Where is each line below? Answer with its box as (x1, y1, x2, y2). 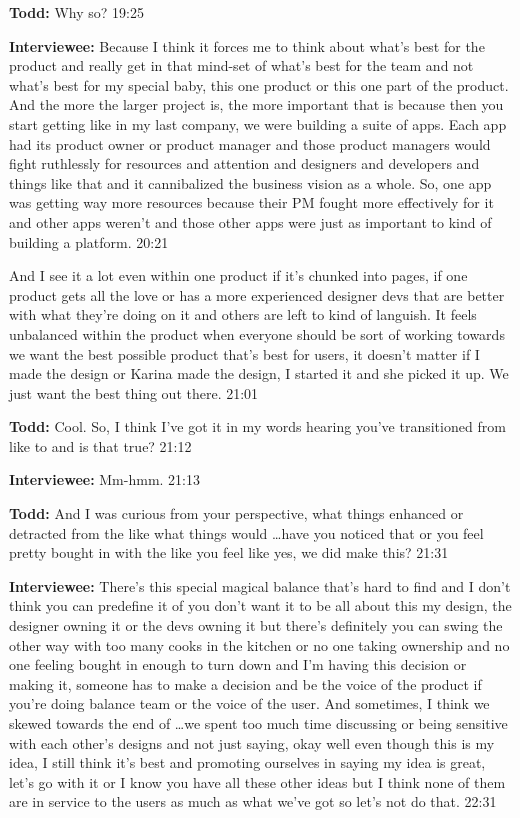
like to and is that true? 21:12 (9, 435, 192, 456)
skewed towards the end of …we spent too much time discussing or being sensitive (9, 713, 508, 733)
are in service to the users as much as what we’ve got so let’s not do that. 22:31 (9, 791, 497, 812)
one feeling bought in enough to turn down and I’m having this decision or (9, 654, 467, 675)
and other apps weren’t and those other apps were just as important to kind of (9, 211, 492, 232)
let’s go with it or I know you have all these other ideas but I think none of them (9, 771, 506, 792)
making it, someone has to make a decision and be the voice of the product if (9, 673, 482, 694)
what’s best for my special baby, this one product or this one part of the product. (9, 74, 509, 95)
